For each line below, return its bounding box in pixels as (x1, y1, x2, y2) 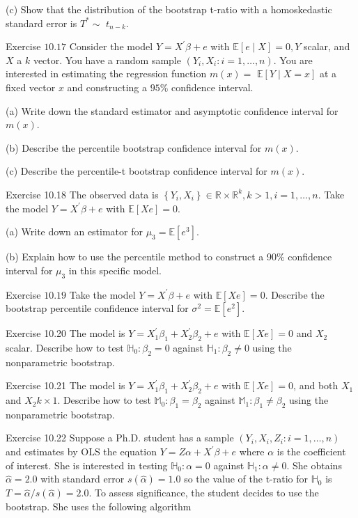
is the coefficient (277, 444, 346, 459)
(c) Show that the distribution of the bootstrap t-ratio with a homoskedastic (6, 2, 332, 16)
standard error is (6, 15, 77, 30)
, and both (293, 378, 338, 393)
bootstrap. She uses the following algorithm (6, 499, 192, 514)
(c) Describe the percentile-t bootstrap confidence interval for (6, 164, 267, 178)
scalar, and (303, 39, 350, 54)
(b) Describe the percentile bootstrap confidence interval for (6, 140, 262, 155)
